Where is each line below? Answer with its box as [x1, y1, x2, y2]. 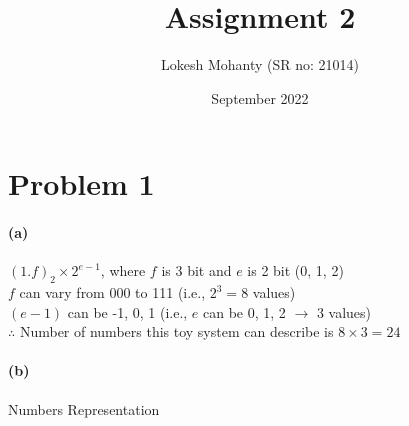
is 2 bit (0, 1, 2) [247, 260, 344, 281]
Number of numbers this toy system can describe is [19, 321, 334, 342]
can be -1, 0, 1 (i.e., [67, 301, 188, 322]
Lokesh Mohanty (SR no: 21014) [160, 54, 360, 75]
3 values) [316, 301, 372, 322]
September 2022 [211, 87, 309, 108]
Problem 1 [8, 163, 155, 204]
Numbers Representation [8, 398, 160, 419]
